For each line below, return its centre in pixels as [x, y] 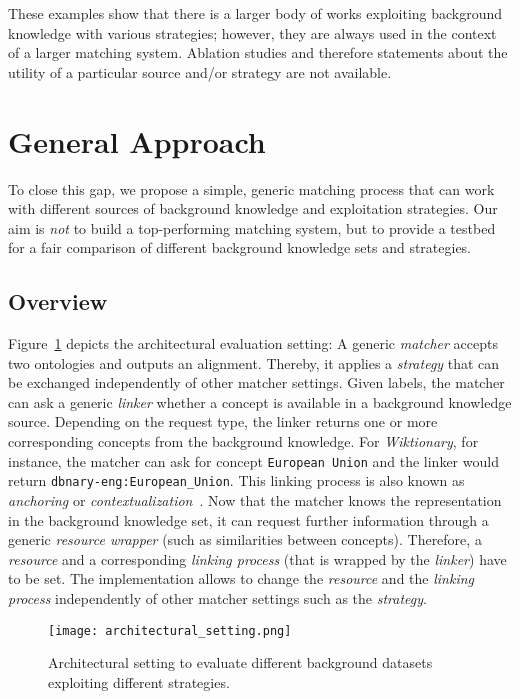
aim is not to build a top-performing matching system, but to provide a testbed [252, 227]
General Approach [137, 140]
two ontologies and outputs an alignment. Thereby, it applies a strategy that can [254, 362]
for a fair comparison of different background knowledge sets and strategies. [240, 247]
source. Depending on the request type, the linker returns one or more [223, 421]
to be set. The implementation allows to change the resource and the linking [241, 578]
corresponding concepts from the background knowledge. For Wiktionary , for [243, 441]
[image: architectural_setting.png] [170, 630]
